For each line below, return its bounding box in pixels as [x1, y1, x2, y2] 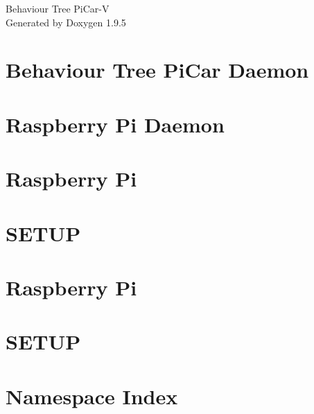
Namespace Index [6, 381, 178, 410]
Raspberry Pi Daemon [6, 110, 225, 138]
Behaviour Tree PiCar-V [6, 1, 110, 15]
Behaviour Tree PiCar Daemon [6, 55, 309, 84]
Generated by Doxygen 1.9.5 [6, 15, 126, 29]
